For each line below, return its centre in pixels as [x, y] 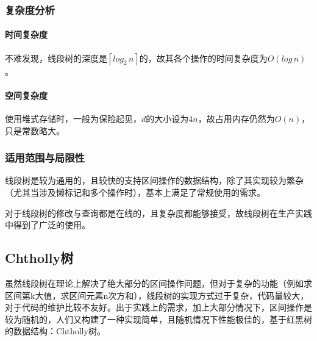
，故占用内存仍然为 [236, 119]
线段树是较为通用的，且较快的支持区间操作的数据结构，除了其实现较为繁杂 [154, 180]
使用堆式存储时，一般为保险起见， [73, 119]
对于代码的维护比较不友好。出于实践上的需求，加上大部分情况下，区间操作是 [158, 307]
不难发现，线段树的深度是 [56, 58]
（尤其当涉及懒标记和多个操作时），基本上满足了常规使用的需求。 [135, 192]
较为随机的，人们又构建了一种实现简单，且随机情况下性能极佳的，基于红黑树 [158, 319]
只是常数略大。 [35, 130]
